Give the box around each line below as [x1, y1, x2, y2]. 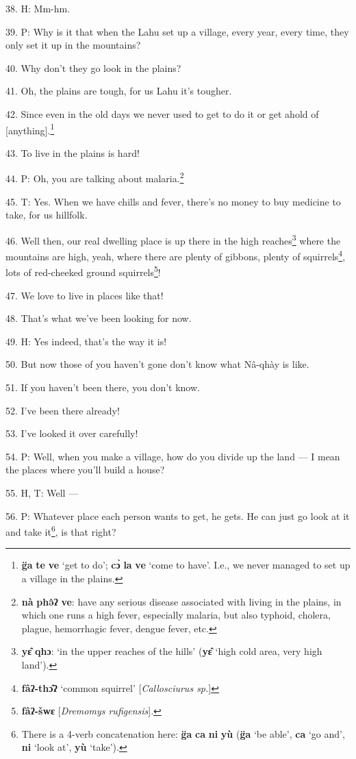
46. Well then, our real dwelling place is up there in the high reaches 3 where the [5, 231, 341, 247]
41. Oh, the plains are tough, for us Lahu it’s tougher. [5, 84, 232, 98]
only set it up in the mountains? [5, 38, 141, 52]
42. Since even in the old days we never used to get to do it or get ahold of [5, 106, 319, 121]
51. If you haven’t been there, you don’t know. [5, 379, 200, 394]
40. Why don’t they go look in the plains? [5, 60, 181, 75]
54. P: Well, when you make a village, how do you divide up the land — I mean [5, 449, 340, 463]
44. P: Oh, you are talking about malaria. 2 [5, 169, 184, 186]
